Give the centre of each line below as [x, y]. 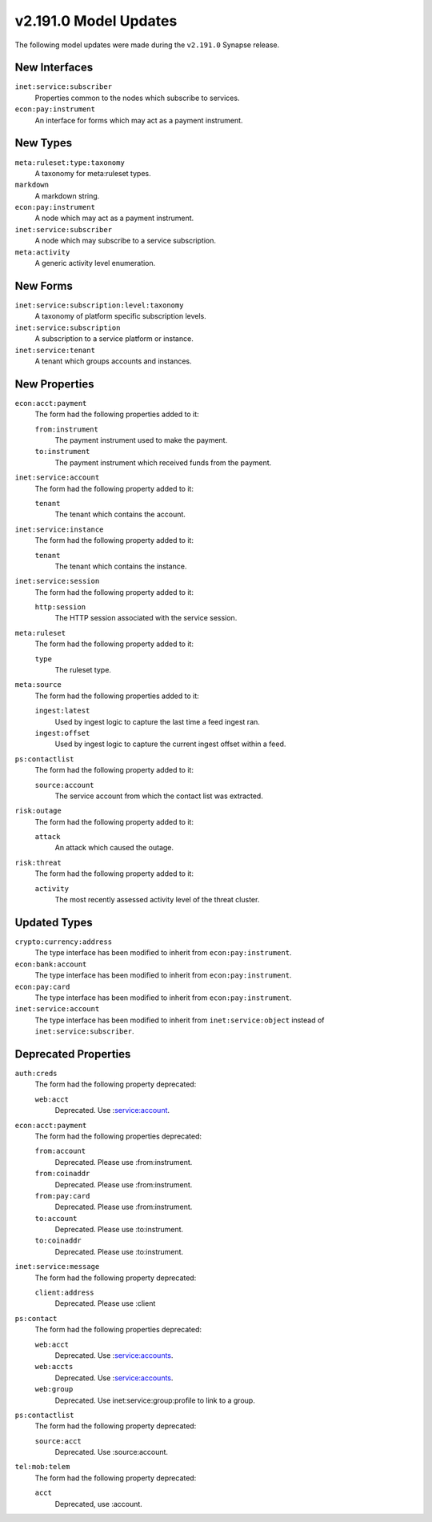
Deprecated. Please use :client [105, 1303]
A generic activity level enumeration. [95, 263]
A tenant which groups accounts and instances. [113, 361]
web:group [54, 1389]
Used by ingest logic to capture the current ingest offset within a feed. [170, 744]
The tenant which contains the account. [120, 514]
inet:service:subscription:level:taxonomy [99, 305]
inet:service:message [57, 1267]
